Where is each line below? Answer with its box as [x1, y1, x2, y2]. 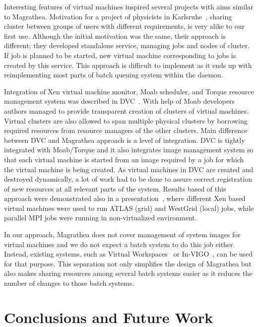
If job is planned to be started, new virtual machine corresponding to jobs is [4, 50, 236, 60]
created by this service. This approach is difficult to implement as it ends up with [4, 60, 252, 70]
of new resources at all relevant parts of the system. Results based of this [4, 183, 226, 194]
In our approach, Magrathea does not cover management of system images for [4, 229, 241, 240]
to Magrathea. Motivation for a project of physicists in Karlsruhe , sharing [4, 11, 232, 21]
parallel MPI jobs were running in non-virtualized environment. [4, 212, 197, 223]
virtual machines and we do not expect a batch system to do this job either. [4, 239, 235, 249]
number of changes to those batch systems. [4, 278, 134, 288]
